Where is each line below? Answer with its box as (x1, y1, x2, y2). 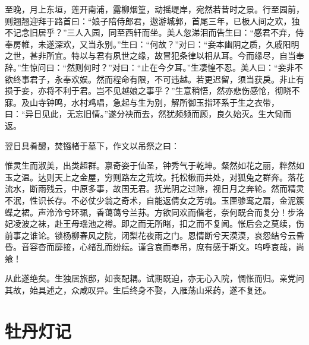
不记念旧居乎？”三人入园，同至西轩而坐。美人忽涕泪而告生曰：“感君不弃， (5, 26, 296, 39)
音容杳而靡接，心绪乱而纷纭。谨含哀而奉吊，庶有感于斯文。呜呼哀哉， (21, 240, 296, 253)
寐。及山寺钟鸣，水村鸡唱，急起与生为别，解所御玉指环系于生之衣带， (5, 96, 279, 108)
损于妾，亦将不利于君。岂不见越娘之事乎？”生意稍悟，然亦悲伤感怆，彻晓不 (5, 84, 300, 97)
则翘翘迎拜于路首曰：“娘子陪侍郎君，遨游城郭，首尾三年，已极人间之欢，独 (5, 14, 300, 27)
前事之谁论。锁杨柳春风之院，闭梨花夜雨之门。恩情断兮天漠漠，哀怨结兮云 (5, 229, 296, 241)
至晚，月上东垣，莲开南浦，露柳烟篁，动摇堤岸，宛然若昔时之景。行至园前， (5, 3, 304, 15)
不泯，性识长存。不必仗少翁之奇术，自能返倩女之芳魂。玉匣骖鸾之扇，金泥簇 (5, 194, 304, 206)
